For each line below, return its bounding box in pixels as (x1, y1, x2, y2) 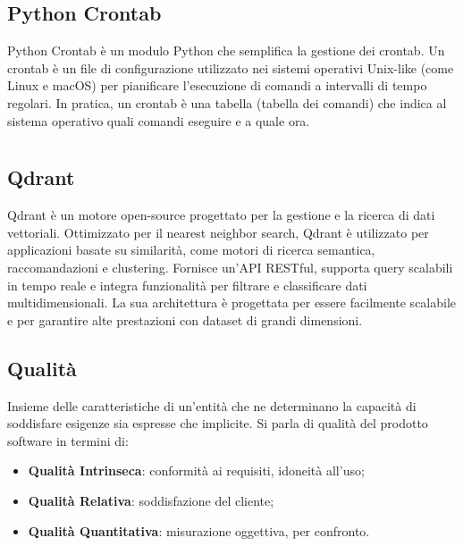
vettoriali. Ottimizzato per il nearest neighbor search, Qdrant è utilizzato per (7, 223, 429, 241)
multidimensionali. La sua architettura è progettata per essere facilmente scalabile (7, 293, 457, 312)
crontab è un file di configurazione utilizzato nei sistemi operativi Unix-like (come (7, 58, 454, 77)
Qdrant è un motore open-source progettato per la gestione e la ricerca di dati (7, 206, 435, 224)
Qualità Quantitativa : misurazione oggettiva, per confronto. (28, 521, 370, 540)
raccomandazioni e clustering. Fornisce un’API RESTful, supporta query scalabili (7, 257, 453, 276)
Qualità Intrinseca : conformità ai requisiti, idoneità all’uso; (28, 461, 365, 480)
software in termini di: (7, 431, 129, 449)
